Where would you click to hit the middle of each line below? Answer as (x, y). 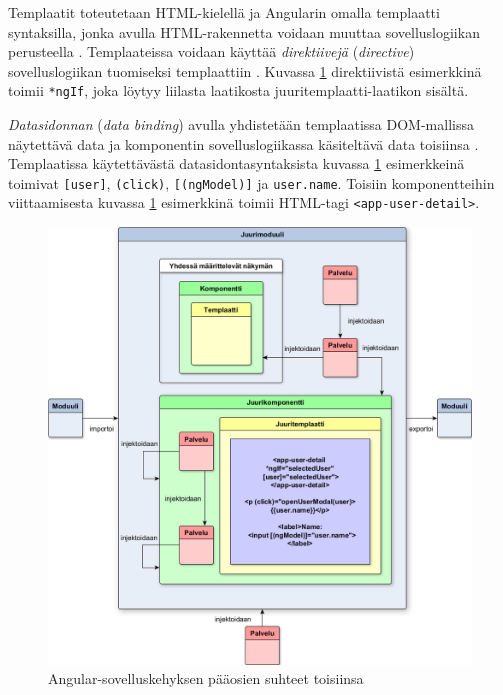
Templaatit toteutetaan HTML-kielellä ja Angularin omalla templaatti (224, 12)
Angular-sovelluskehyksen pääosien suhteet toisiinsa (206, 678)
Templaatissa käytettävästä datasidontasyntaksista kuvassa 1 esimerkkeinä (236, 163)
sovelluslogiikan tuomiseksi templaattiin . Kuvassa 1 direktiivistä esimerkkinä (245, 70)
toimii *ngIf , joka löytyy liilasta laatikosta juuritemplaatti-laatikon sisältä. (238, 90)
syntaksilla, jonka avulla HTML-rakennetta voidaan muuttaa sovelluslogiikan (244, 31)
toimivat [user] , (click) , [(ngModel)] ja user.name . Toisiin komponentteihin (251, 182)
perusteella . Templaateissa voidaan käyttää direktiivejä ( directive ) (211, 51)
